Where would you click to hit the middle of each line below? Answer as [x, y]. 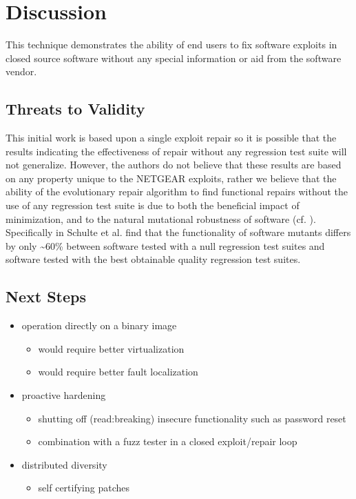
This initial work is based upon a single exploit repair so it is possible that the [171, 138]
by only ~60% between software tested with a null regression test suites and [165, 245]
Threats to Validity [75, 109]
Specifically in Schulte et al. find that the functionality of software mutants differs [178, 232]
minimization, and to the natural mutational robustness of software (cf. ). [161, 218]
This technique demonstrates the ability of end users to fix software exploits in [171, 45]
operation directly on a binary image [99, 325]
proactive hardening [64, 395]
